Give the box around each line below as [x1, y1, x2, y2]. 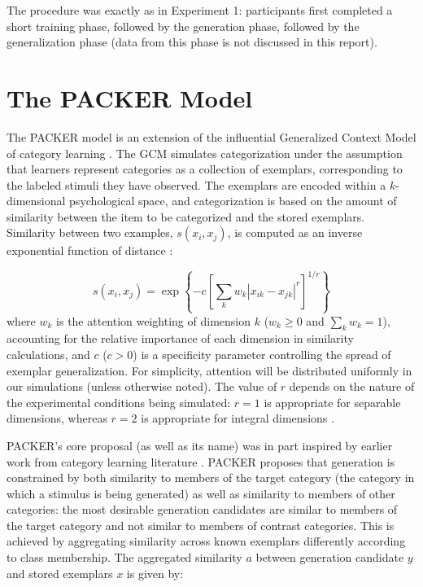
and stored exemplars [7, 564, 113, 581]
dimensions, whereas [7, 410, 107, 427]
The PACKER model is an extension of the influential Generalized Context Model [7, 128, 416, 145]
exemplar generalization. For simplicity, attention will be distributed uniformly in [7, 361, 412, 379]
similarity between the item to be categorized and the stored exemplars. [7, 208, 365, 225]
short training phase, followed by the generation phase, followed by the [7, 17, 360, 34]
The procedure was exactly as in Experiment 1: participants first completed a [7, 2, 393, 18]
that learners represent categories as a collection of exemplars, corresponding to [7, 160, 403, 177]
